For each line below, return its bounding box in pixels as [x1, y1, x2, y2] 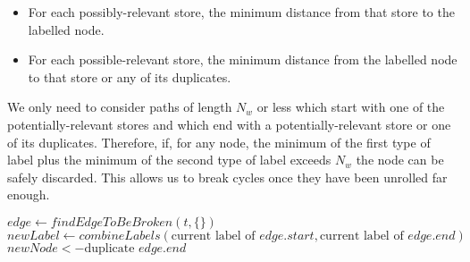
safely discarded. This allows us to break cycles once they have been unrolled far [7, 167, 448, 186]
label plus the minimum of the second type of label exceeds [7, 150, 332, 169]
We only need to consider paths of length [7, 97, 232, 116]
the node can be [356, 150, 444, 169]
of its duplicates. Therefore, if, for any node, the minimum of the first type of [7, 132, 431, 151]
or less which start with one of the [256, 97, 445, 116]
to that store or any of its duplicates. [28, 67, 231, 86]
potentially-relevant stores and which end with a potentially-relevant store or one [7, 114, 451, 133]
